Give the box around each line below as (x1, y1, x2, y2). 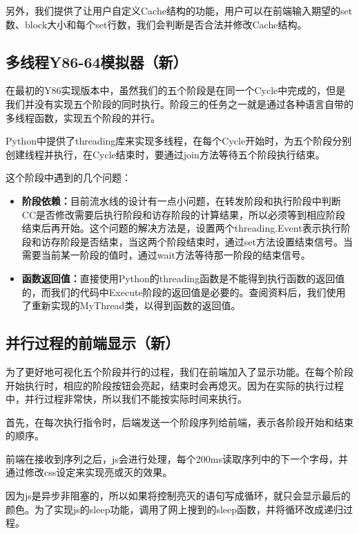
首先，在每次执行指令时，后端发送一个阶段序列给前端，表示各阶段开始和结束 (6, 414, 353, 429)
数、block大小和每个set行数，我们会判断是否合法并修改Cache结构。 (6, 17, 307, 31)
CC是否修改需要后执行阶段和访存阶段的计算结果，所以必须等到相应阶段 (21, 207, 346, 221)
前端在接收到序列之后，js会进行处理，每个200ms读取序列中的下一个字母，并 (6, 451, 348, 466)
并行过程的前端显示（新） (6, 332, 179, 353)
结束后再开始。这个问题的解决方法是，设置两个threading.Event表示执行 (21, 221, 341, 235)
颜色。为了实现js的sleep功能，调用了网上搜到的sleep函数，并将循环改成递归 (6, 501, 344, 516)
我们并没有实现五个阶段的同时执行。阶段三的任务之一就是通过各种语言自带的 (6, 96, 353, 111)
